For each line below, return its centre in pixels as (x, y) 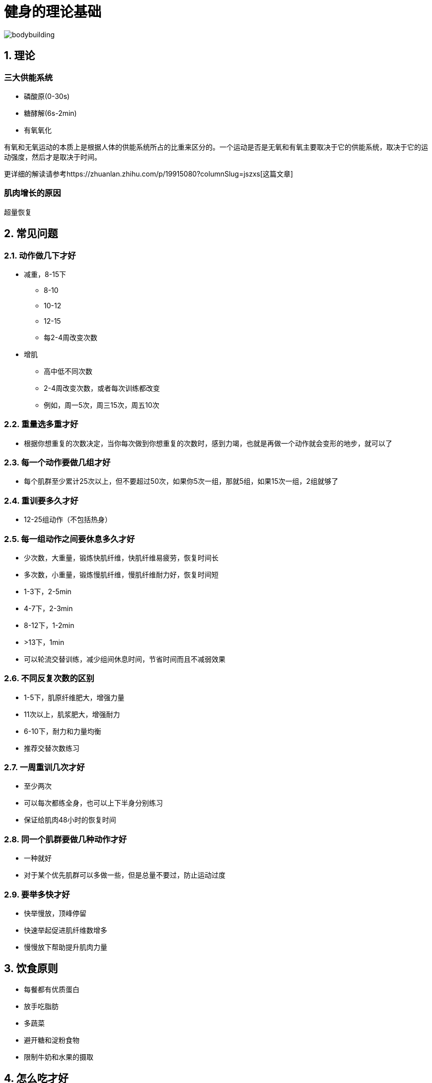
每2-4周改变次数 (71, 337)
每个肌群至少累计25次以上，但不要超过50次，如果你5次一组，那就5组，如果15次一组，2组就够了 (181, 481)
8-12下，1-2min (49, 625)
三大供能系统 (29, 77)
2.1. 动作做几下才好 (40, 255)
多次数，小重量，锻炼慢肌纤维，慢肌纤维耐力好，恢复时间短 (121, 574)
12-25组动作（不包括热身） (68, 520)
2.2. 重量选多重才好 (41, 424)
